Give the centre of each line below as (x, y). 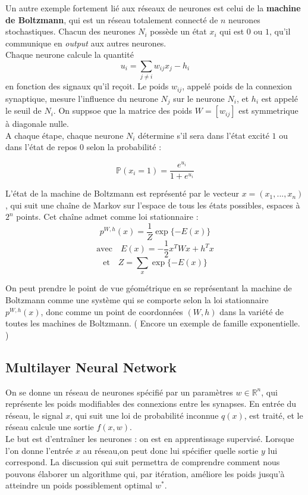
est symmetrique (268, 110)
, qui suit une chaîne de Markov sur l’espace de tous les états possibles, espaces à (153, 205)
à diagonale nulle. (37, 124)
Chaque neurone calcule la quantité (70, 55)
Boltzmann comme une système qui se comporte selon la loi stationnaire (137, 300)
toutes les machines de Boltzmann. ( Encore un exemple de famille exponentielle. (153, 323)
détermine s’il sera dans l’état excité (204, 135)
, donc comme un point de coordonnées (112, 311)
